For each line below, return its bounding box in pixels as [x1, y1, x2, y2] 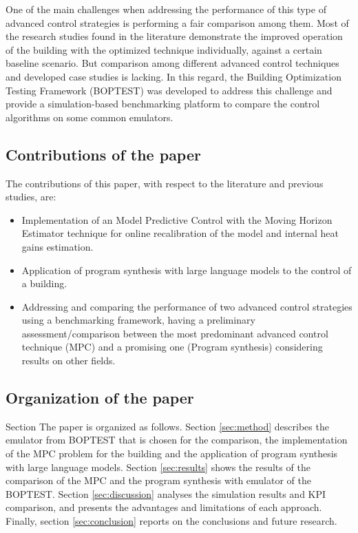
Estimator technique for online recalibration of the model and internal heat [21, 226, 339, 240]
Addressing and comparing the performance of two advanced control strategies [21, 299, 352, 313]
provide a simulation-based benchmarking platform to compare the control [6, 96, 320, 111]
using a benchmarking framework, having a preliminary [21, 313, 255, 327]
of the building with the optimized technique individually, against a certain [6, 42, 322, 56]
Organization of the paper [6, 387, 194, 408]
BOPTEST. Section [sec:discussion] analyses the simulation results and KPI [6, 486, 326, 501]
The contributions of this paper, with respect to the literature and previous [6, 176, 324, 190]
